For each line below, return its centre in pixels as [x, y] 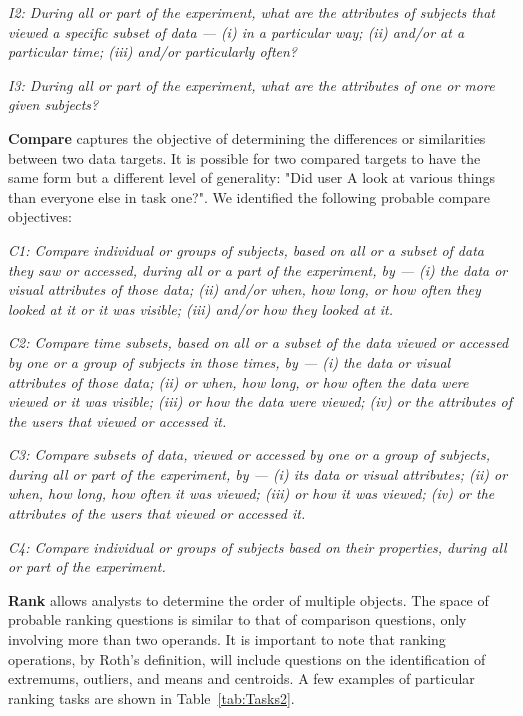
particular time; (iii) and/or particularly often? [152, 51]
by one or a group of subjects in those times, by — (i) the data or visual [229, 361]
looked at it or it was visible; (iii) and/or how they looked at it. [201, 308]
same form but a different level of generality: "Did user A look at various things [251, 177]
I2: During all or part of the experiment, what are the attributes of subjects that [251, 12]
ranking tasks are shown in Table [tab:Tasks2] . [151, 697]
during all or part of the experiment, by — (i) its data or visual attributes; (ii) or [258, 473]
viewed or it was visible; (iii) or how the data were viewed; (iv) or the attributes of [260, 401]
